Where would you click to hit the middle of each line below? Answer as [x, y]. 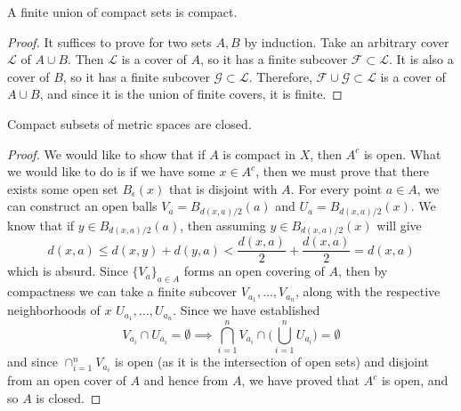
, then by [363, 271]
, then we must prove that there [343, 171]
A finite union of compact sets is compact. [122, 12]
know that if [41, 225]
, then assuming [223, 225]
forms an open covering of [254, 271]
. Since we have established [247, 310]
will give [399, 225]
